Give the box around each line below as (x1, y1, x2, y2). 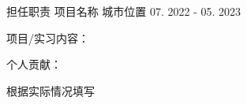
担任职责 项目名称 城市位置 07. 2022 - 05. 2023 (6, 3, 241, 19)
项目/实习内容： (6, 29, 89, 46)
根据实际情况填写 (6, 82, 95, 98)
